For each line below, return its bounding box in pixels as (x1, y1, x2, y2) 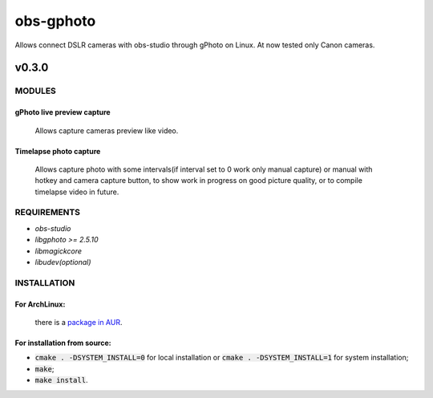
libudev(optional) (34, 258, 91, 266)
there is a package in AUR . (34, 317, 123, 327)
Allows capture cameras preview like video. (34, 125, 179, 136)
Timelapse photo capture (14, 146, 101, 156)
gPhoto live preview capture (14, 108, 111, 117)
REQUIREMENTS (14, 207, 80, 218)
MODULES (14, 85, 56, 96)
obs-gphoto (14, 12, 96, 30)
